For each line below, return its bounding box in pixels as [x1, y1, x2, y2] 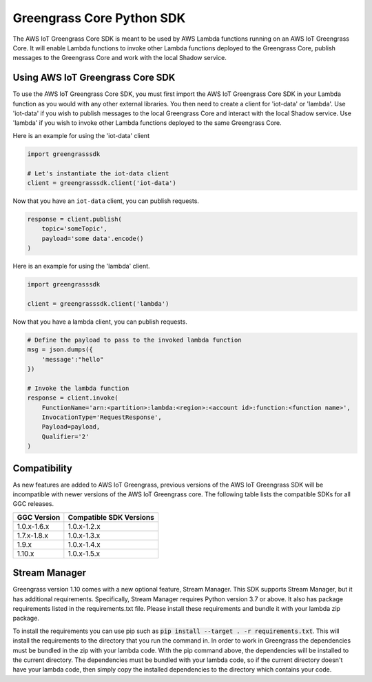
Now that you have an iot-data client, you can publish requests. [12, 197, 200, 205]
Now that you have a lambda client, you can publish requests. [12, 318, 187, 326]
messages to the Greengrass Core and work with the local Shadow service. [12, 54, 227, 62]
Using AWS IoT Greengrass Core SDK [12, 72, 176, 84]
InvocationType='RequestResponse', [41, 413, 162, 421]
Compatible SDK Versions [68, 512, 155, 522]
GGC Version [17, 512, 61, 522]
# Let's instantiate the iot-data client [27, 169, 169, 177]
